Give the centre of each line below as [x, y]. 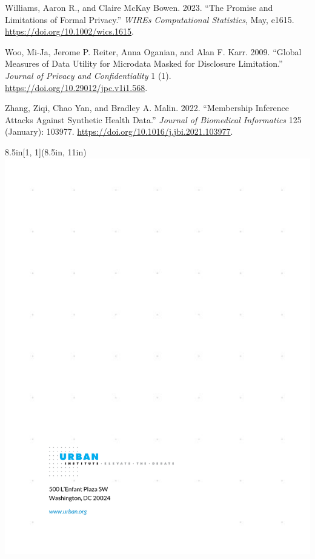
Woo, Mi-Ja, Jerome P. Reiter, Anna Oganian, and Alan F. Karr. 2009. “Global [153, 51]
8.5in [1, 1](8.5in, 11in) [46, 151]
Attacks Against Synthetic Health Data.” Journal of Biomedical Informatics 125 [153, 119]
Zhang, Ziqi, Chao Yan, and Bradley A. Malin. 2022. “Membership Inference [147, 108]
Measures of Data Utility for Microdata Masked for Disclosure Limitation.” [144, 63]
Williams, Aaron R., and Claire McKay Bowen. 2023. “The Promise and [139, 7]
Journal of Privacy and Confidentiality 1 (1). [88, 75]
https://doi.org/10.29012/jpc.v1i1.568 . [76, 87]
